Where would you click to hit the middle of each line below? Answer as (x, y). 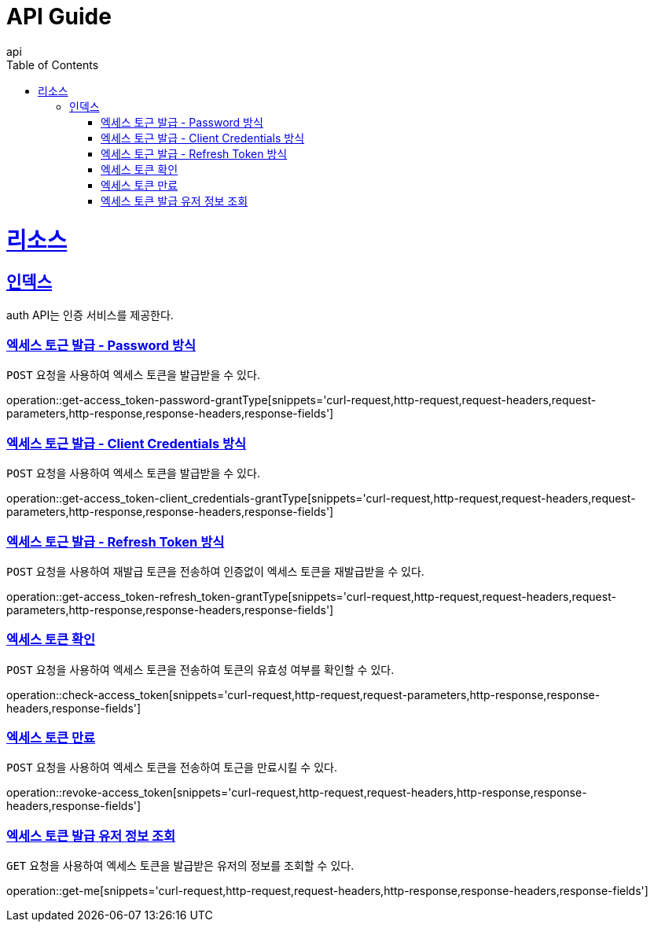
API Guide (59, 17)
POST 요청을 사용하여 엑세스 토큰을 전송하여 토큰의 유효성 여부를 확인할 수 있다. (200, 669)
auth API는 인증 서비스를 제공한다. (90, 315)
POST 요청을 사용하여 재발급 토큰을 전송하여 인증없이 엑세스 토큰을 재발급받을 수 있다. (215, 571)
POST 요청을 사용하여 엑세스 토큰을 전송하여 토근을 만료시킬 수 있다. (172, 768)
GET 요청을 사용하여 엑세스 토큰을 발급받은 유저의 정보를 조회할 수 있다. (180, 866)
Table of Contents (53, 64)
